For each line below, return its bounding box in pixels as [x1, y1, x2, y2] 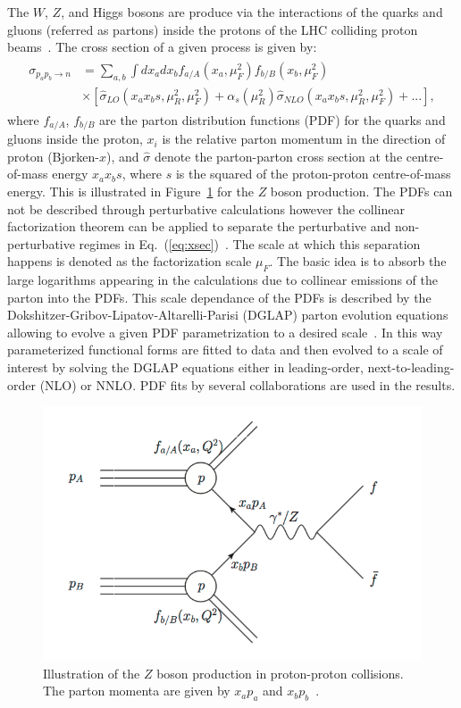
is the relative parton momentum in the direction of [162, 129, 446, 148]
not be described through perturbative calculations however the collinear [7, 199, 405, 218]
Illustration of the [43, 663, 140, 682]
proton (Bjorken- [7, 146, 99, 165]
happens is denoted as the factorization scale [7, 252, 252, 271]
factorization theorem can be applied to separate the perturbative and [7, 217, 391, 236]
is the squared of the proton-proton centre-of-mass [175, 164, 451, 183]
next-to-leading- [367, 358, 455, 377]
